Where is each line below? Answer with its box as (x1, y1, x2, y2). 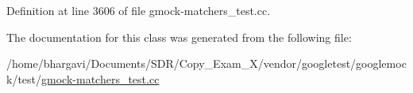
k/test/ (6, 70, 42, 87)
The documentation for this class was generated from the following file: (6, 28, 352, 45)
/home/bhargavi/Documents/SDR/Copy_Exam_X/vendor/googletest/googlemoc (6, 55, 407, 72)
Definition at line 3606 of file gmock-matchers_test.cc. (6, 2, 271, 18)
